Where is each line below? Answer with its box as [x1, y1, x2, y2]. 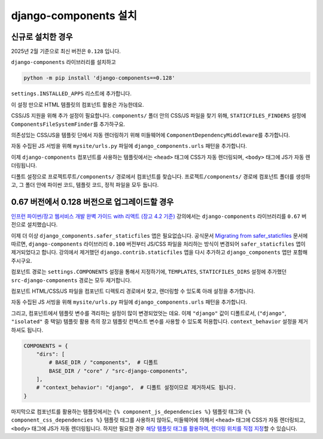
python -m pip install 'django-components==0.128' [23, 75, 176, 81]
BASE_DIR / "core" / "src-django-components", [48, 367, 188, 374]
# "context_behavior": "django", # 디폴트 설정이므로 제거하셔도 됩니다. [36, 384, 237, 391]
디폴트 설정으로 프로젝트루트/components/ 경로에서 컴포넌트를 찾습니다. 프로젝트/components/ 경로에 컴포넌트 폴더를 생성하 [11, 172, 310, 180]
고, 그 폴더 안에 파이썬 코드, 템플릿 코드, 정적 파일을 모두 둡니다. [11, 181, 159, 188]
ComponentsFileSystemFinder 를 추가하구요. [11, 120, 126, 128]
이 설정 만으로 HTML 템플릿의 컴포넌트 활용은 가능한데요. [11, 101, 144, 108]
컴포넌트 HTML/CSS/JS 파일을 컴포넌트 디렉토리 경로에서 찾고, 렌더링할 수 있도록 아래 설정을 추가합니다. [11, 287, 255, 295]
